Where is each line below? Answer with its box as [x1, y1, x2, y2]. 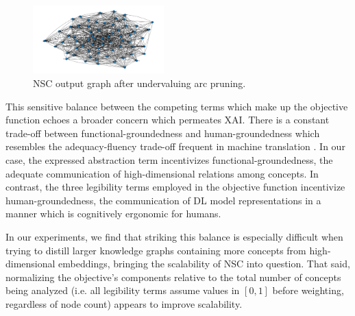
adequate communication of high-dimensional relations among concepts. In [5, 166, 319, 180]
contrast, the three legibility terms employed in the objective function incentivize [5, 180, 345, 194]
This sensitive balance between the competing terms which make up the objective [5, 99, 348, 113]
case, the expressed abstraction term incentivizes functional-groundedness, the [5, 153, 333, 167]
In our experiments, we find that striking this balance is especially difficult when [5, 230, 343, 244]
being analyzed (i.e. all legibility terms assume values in [5, 283, 240, 297]
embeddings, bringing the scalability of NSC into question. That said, [58, 256, 350, 271]
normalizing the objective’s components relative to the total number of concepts [5, 269, 341, 284]
